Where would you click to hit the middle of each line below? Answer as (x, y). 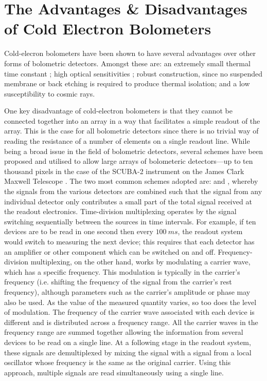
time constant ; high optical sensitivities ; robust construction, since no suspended (133, 73)
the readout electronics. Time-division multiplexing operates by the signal (120, 211)
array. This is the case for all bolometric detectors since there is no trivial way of (131, 131)
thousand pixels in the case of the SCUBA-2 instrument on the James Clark (124, 171)
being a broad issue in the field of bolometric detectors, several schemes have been (134, 151)
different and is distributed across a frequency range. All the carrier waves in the (131, 322)
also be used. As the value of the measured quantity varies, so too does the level (130, 302)
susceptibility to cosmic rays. (50, 93)
